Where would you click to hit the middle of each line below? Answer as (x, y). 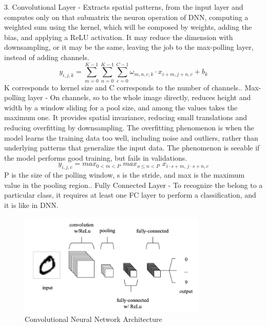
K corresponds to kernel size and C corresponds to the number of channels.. (123, 87)
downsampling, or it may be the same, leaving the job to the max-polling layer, (129, 47)
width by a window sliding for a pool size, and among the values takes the (121, 107)
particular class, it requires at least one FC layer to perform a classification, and (130, 195)
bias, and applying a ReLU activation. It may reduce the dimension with (119, 37)
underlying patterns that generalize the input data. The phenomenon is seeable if (132, 148)
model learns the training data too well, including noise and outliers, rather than (131, 137)
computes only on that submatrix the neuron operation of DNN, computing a (126, 17)
